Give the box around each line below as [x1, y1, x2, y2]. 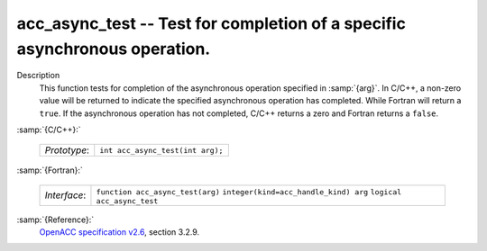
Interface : [44, 189, 87, 202]
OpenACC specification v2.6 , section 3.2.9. [39, 227, 200, 238]
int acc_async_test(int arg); [99, 145, 224, 155]
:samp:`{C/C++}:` [16, 124, 81, 135]
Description [16, 70, 60, 81]
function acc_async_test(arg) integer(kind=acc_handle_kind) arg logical [96, 187, 402, 197]
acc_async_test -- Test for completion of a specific [16, 13, 406, 33]
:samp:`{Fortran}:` [16, 165, 83, 175]
